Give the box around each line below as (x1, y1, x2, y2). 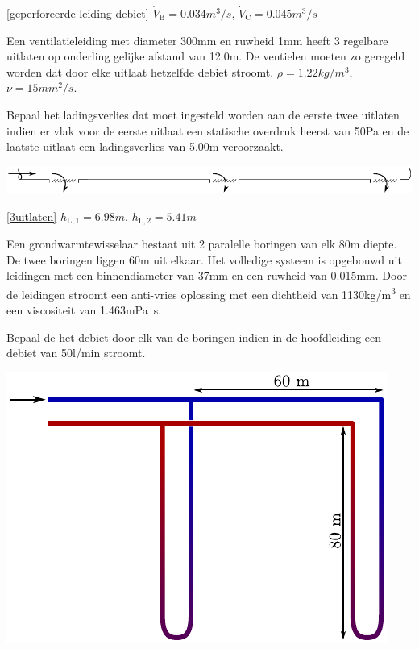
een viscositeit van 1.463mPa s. (6, 302, 162, 318)
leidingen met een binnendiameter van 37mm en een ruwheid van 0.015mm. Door (6, 267, 407, 284)
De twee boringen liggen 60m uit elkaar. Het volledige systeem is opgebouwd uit (6, 251, 402, 268)
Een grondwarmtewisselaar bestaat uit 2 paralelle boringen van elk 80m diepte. (6, 235, 397, 252)
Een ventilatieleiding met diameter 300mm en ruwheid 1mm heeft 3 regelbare (6, 31, 388, 48)
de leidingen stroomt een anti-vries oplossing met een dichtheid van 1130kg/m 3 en (6, 283, 411, 302)
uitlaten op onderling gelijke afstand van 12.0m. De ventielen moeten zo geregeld (6, 48, 405, 64)
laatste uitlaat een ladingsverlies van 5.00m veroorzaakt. (6, 138, 284, 155)
